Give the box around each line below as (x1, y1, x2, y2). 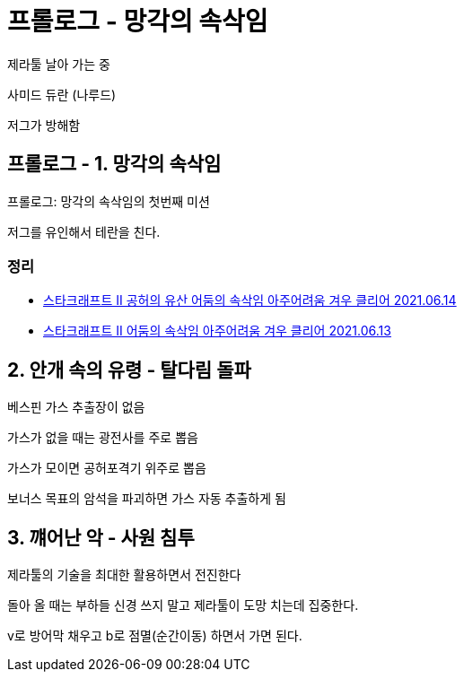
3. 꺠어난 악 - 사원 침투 (7, 526, 195, 549)
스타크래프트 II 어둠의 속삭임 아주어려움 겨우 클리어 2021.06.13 (43, 323, 391, 339)
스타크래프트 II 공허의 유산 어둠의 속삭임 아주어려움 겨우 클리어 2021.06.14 (43, 292, 457, 309)
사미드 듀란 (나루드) (7, 86, 117, 102)
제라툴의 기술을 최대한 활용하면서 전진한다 (7, 567, 241, 583)
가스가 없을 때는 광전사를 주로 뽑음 (7, 430, 198, 446)
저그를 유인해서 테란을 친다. (7, 223, 161, 239)
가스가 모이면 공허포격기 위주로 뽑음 (7, 460, 206, 476)
